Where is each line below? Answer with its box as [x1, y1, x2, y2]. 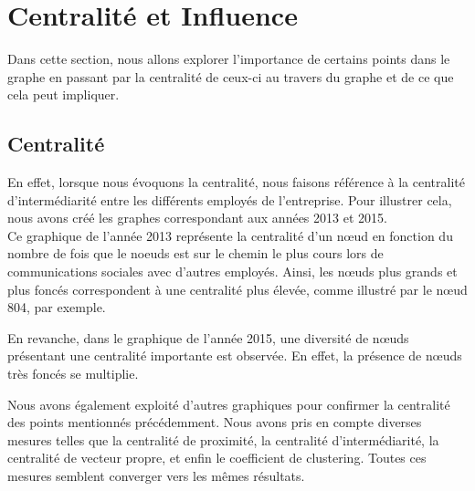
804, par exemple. [7, 298, 106, 317]
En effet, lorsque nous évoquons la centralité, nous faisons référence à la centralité [7, 172, 465, 192]
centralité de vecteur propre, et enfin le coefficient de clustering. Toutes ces [7, 448, 427, 467]
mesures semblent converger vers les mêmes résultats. [7, 466, 305, 486]
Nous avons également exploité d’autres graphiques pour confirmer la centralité [7, 394, 450, 413]
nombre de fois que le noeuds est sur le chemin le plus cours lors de [7, 244, 384, 263]
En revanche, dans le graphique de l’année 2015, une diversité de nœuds [7, 328, 409, 347]
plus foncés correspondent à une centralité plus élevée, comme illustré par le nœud [7, 279, 468, 298]
